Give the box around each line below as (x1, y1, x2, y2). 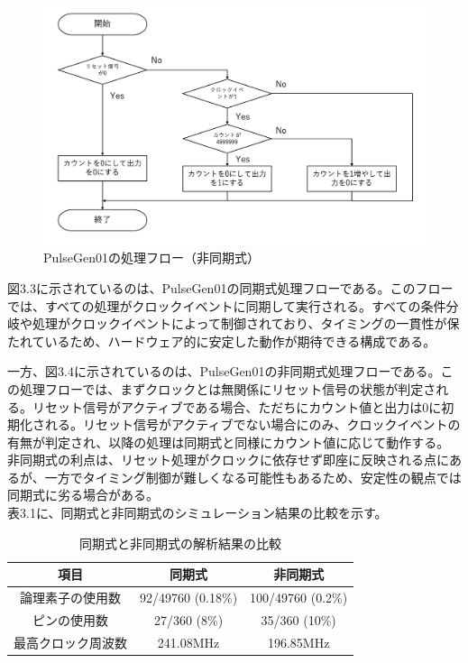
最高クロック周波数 (14, 632, 127, 651)
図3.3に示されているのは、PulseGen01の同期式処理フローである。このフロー (7, 278, 454, 297)
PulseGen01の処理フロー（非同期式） (43, 248, 260, 267)
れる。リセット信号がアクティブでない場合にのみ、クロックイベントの (44, 415, 461, 434)
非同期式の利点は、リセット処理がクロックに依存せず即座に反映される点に (7, 450, 449, 469)
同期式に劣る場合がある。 (7, 485, 159, 504)
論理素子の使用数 (20, 588, 121, 607)
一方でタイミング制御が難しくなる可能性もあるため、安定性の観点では (44, 467, 462, 486)
